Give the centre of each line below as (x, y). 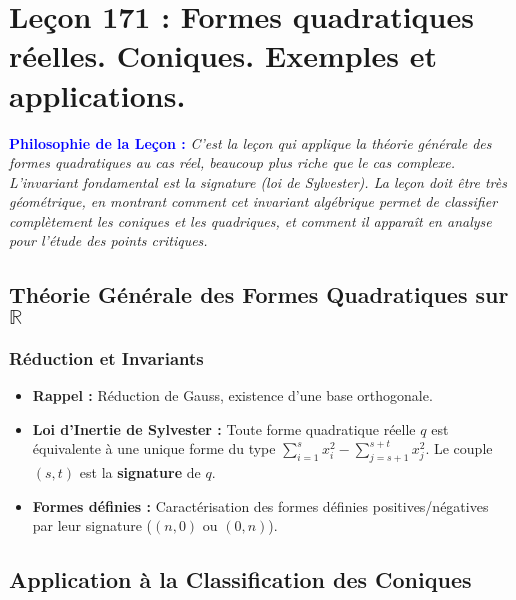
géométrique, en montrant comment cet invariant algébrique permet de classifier (253, 201)
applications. (97, 94)
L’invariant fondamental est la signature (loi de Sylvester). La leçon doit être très (258, 181)
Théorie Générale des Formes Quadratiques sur (259, 294)
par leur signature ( (92, 525)
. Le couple (459, 448)
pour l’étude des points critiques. (108, 240)
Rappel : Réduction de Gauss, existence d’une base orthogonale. (232, 395)
